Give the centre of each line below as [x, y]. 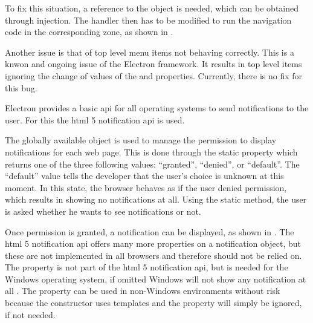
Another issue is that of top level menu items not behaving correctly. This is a [150, 52]
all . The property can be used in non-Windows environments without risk [143, 291]
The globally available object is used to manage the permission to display [141, 140]
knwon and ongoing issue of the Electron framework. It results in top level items [153, 64]
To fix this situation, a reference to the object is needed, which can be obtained [152, 8]
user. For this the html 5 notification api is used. [95, 119]
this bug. [21, 87]
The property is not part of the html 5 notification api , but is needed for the [147, 267]
